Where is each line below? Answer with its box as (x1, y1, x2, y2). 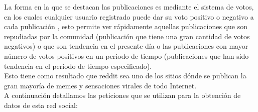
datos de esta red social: (4, 99, 78, 110)
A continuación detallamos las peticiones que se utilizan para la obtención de (4, 90, 241, 100)
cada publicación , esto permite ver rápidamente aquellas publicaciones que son (4, 21, 247, 32)
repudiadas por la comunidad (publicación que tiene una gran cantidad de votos (4, 31, 250, 41)
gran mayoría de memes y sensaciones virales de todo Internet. (4, 80, 197, 90)
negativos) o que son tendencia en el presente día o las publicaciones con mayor (4, 41, 248, 51)
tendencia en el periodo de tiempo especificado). (4, 60, 152, 71)
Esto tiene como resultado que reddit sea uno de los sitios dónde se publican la (4, 70, 246, 81)
